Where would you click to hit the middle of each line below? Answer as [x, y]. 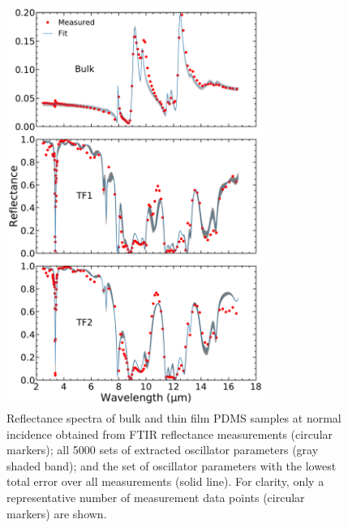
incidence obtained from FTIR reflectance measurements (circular [170, 434]
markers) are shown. [57, 513]
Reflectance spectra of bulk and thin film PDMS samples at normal [174, 417]
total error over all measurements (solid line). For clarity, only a [165, 481]
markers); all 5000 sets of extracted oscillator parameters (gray [163, 450]
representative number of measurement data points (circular [156, 497]
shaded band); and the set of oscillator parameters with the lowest [172, 465]
